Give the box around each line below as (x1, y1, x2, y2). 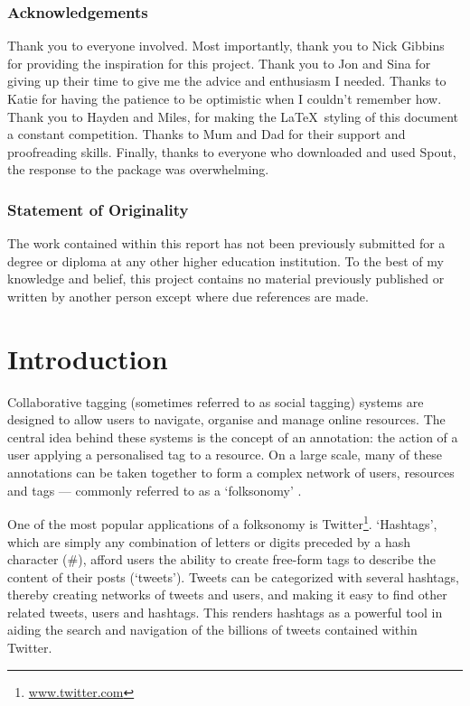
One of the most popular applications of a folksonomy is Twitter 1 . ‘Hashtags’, (7, 512, 437, 533)
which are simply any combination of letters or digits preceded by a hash (7, 532, 411, 551)
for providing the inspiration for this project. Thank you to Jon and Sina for (7, 53, 431, 72)
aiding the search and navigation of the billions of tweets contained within (7, 620, 418, 639)
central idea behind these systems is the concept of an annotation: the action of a (7, 427, 458, 446)
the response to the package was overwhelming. (7, 160, 269, 179)
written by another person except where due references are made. (7, 286, 369, 305)
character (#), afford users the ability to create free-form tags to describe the (7, 550, 436, 569)
